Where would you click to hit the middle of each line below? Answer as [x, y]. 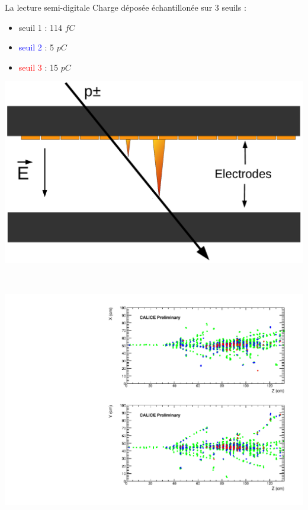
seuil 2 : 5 [36, 47]
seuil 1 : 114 [40, 27]
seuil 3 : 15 [38, 67]
